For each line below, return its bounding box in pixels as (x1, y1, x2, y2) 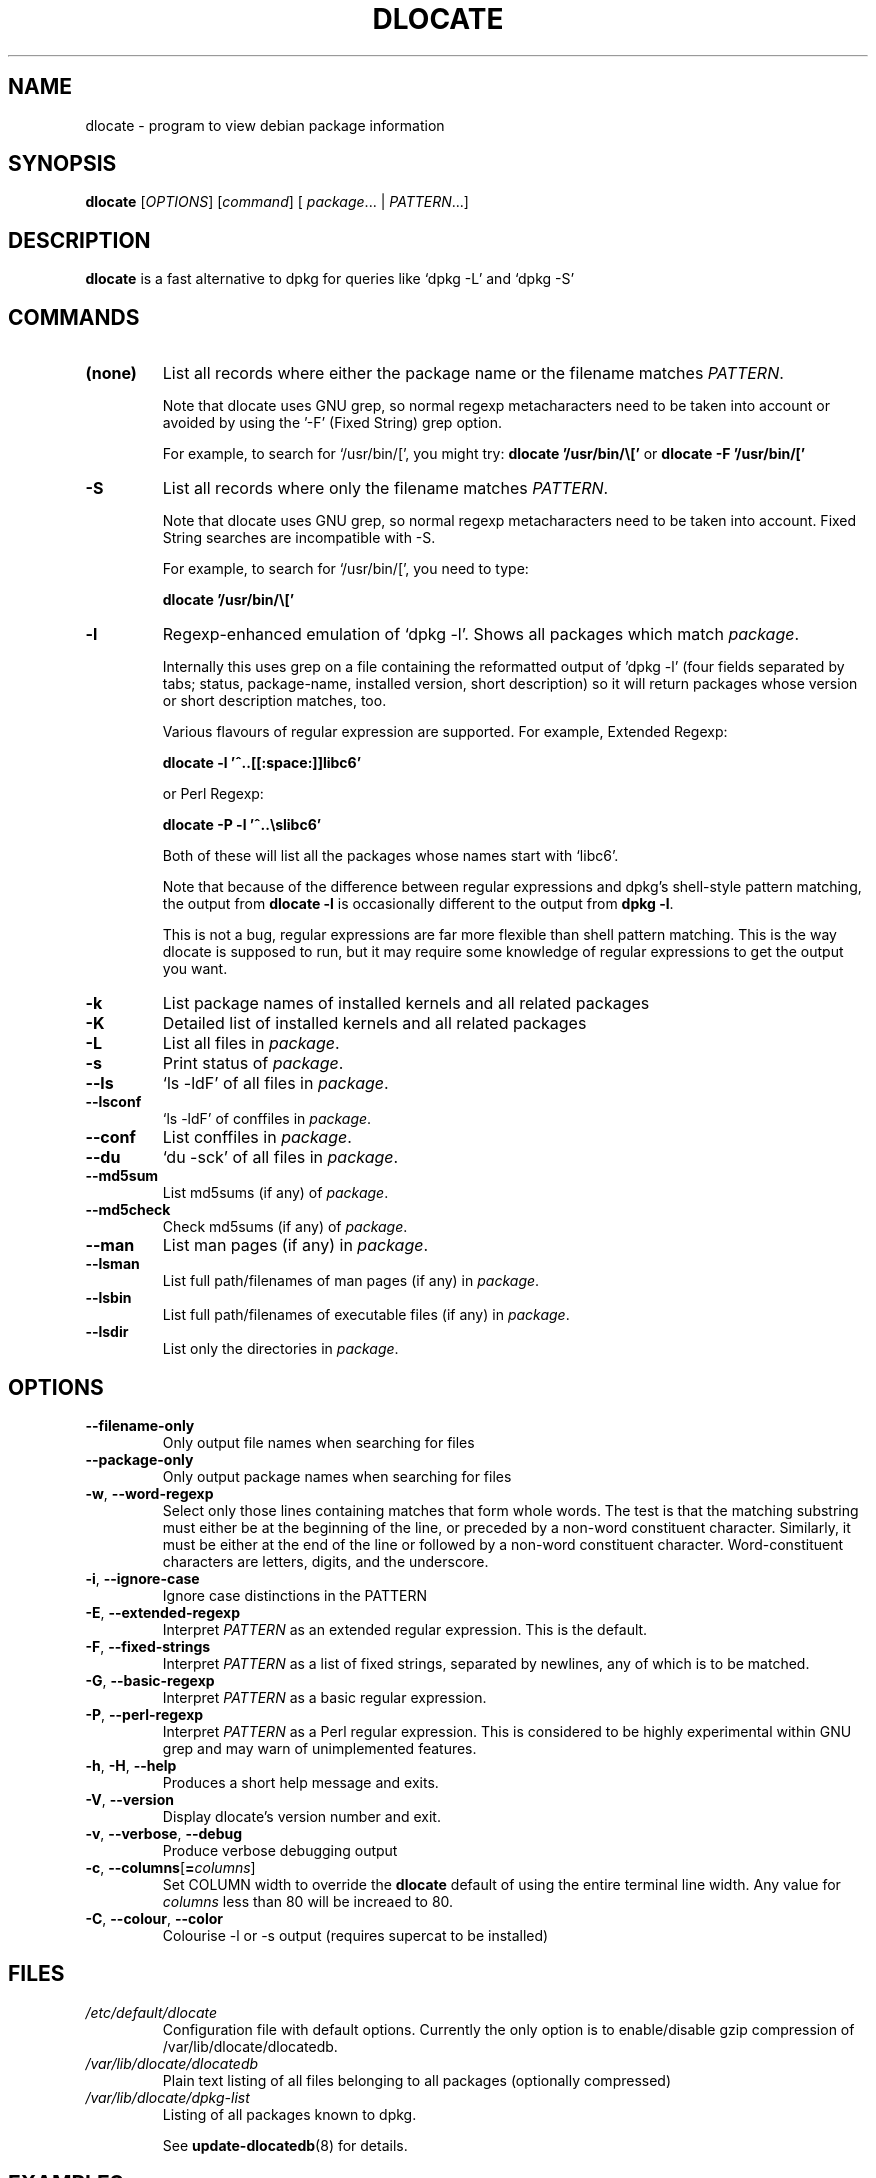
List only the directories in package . (162, 1340, 399, 1358)
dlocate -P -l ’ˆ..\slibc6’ (162, 816, 322, 834)
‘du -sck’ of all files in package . (162, 1147, 399, 1168)
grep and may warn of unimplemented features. (162, 1739, 477, 1757)
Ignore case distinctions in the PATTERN (162, 1586, 427, 1604)
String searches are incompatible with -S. (162, 529, 436, 547)
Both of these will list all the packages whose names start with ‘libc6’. (162, 847, 619, 865)
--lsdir (85, 1323, 129, 1341)
